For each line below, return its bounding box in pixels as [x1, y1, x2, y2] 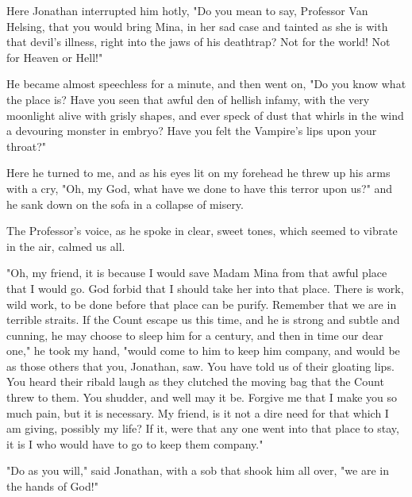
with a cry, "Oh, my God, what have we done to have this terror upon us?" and [6, 179, 393, 196]
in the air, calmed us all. [6, 237, 125, 254]
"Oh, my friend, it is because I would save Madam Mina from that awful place [6, 264, 387, 281]
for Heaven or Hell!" [6, 48, 103, 65]
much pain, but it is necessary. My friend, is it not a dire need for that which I [6, 404, 389, 421]
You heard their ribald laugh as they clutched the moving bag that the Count [6, 373, 384, 390]
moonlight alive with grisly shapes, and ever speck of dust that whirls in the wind [6, 106, 404, 123]
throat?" [6, 137, 47, 154]
